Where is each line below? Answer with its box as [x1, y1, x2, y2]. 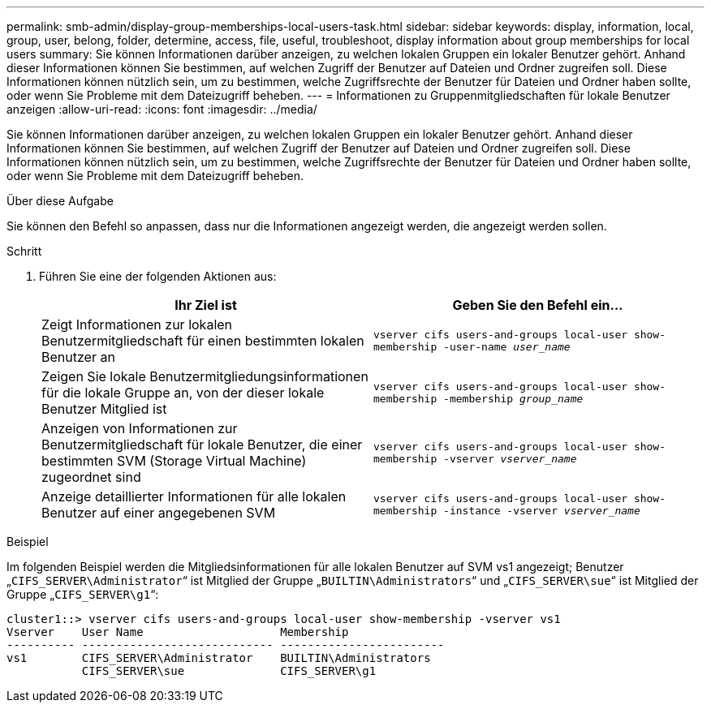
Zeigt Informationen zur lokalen [41, 316, 233, 333]
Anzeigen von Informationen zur [41, 420, 238, 436]
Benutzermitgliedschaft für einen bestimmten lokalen [41, 333, 364, 349]
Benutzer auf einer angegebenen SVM [41, 505, 276, 521]
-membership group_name [443, 393, 584, 405]
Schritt [6, 244, 42, 258]
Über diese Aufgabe [6, 194, 114, 208]
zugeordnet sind [41, 469, 141, 485]
